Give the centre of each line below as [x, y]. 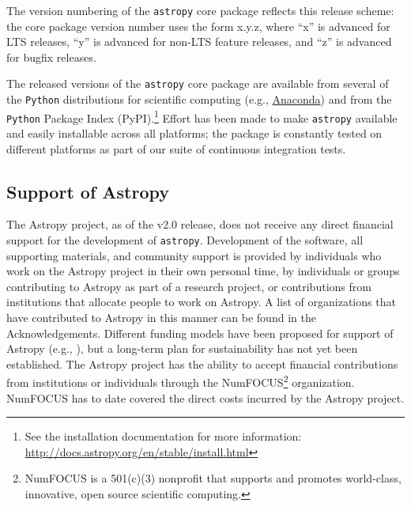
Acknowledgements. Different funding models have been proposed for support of [200, 333]
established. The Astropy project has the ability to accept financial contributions [202, 363]
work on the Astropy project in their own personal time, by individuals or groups [203, 271]
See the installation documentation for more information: [163, 436]
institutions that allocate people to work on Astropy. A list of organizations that [201, 302]
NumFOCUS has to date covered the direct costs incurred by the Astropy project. [205, 397]
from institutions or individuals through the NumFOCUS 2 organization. [181, 381]
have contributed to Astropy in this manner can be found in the [161, 318]
